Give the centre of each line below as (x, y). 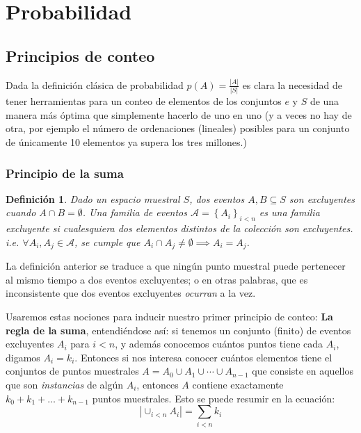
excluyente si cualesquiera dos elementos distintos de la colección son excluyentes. (179, 228)
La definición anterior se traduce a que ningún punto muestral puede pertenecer (176, 266)
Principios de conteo (80, 55)
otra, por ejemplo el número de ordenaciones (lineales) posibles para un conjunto (178, 128)
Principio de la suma (65, 173)
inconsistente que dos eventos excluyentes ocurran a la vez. (131, 293)
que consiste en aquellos (303, 371)
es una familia (289, 212)
